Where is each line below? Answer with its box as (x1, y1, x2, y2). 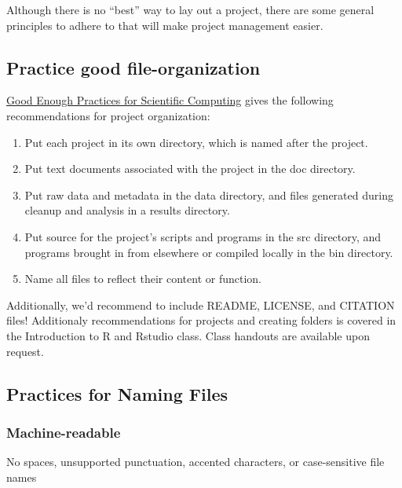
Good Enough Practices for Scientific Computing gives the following (6, 92, 334, 108)
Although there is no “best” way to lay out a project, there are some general (6, 2, 375, 17)
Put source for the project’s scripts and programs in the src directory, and (24, 228, 382, 244)
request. (6, 343, 44, 359)
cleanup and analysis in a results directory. (24, 202, 230, 218)
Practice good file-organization (6, 55, 261, 79)
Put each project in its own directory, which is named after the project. (24, 134, 368, 150)
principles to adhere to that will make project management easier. (6, 17, 323, 33)
